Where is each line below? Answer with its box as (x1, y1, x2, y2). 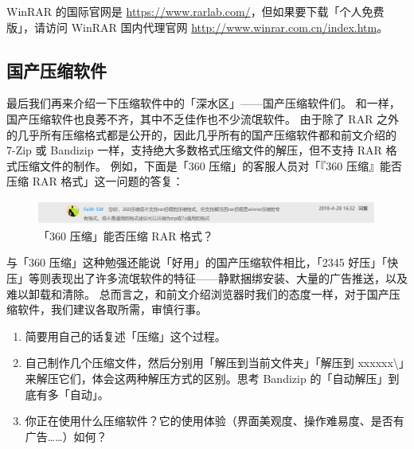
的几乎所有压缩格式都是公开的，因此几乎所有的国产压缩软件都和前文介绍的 (6, 126, 396, 143)
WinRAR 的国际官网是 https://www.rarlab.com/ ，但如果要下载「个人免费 (6, 3, 385, 19)
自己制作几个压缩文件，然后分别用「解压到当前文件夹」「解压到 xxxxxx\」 (25, 354, 404, 371)
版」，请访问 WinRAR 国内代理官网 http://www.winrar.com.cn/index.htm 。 (6, 18, 389, 35)
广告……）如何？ (25, 428, 107, 444)
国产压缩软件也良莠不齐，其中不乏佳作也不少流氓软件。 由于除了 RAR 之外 (6, 110, 400, 127)
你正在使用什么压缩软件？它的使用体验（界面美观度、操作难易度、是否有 (25, 412, 404, 429)
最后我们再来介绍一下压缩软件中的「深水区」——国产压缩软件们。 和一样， (6, 95, 400, 111)
